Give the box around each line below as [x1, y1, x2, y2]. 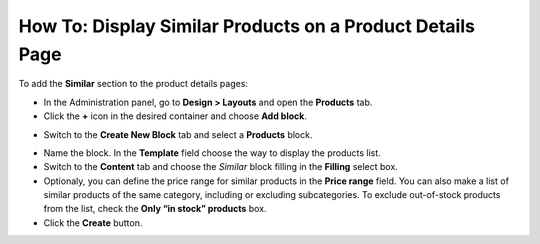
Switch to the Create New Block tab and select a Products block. [43, 128, 313, 140]
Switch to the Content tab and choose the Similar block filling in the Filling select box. [43, 161, 399, 173]
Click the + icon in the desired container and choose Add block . [43, 110, 307, 122]
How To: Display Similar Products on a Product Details [18, 15, 475, 37]
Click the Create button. [43, 216, 143, 229]
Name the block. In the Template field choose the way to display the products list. [43, 146, 382, 159]
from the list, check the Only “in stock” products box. [43, 203, 267, 215]
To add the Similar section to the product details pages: [18, 78, 249, 90]
